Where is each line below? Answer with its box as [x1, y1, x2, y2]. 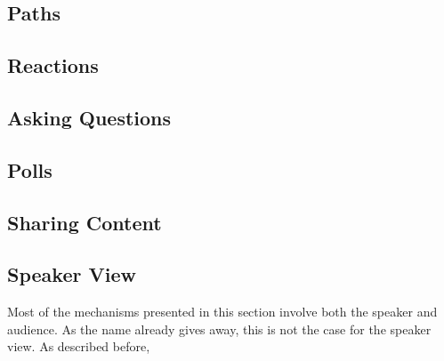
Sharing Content [7, 208, 162, 236]
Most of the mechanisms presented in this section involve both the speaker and [7, 302, 438, 321]
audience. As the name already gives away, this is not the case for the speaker [7, 319, 432, 338]
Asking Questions [7, 103, 172, 131]
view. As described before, [7, 337, 150, 356]
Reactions [7, 52, 99, 79]
